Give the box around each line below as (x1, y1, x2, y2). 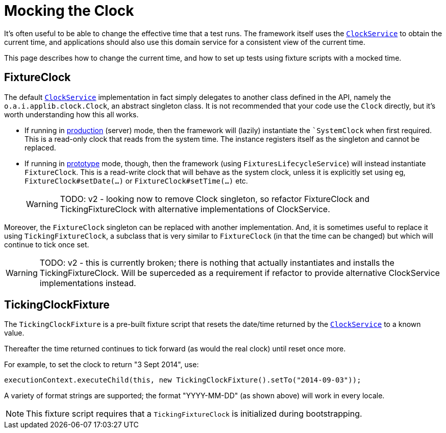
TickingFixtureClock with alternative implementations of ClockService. (60, 203, 330, 214)
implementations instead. (39, 277, 136, 288)
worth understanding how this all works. (4, 110, 139, 119)
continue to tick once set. (4, 240, 89, 249)
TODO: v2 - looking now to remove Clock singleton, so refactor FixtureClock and (60, 193, 369, 204)
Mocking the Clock (4, 2, 134, 19)
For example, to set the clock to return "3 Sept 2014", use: (4, 360, 199, 369)
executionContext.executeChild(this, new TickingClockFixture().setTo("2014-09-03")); (4, 376, 361, 385)
